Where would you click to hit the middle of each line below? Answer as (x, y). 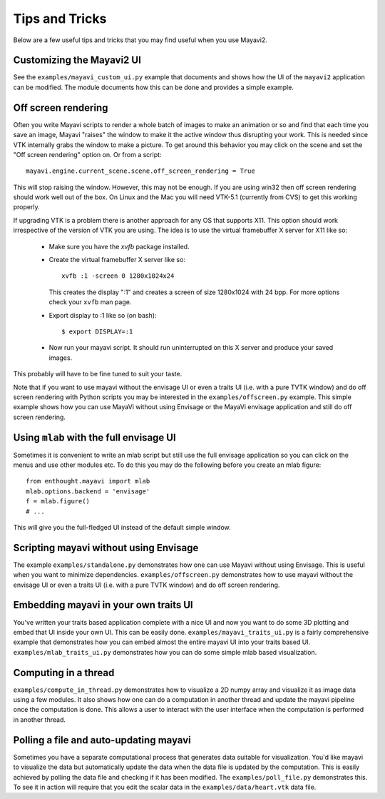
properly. (26, 207)
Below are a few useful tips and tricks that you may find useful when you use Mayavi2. (140, 40)
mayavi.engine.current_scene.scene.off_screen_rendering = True (141, 171)
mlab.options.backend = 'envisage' (88, 491)
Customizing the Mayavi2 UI (77, 60)
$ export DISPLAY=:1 (97, 332)
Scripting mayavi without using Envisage (106, 547)
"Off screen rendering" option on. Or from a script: (87, 154)
